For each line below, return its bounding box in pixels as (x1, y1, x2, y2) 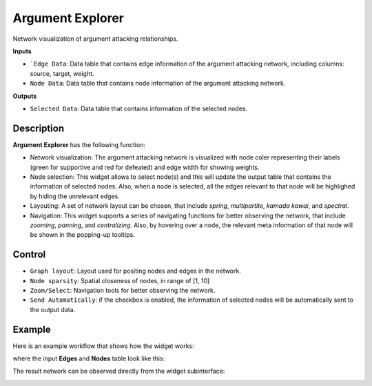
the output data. (30, 305, 76, 313)
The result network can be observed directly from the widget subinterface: (12, 367, 225, 376)
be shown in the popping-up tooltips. (30, 231, 136, 239)
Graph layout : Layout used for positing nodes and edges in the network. (30, 267, 241, 276)
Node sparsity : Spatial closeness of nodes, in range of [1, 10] (30, 276, 210, 284)
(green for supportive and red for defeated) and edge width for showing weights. (30, 163, 260, 171)
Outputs (12, 92, 37, 100)
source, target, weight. (30, 69, 94, 77)
